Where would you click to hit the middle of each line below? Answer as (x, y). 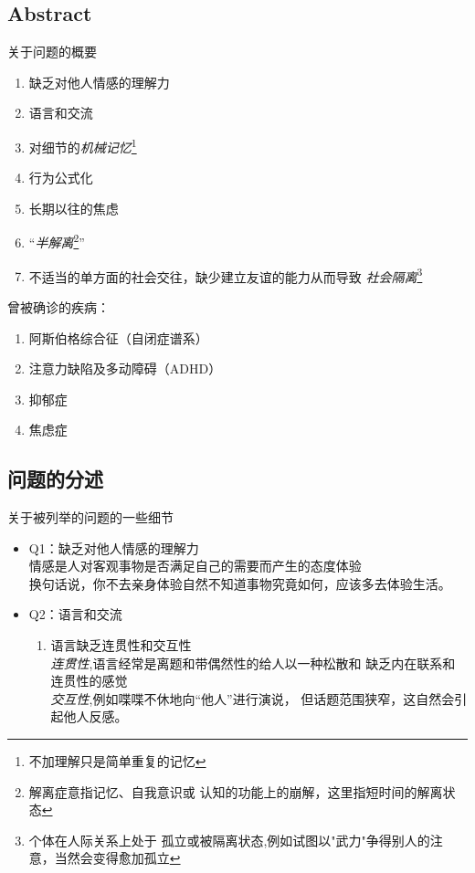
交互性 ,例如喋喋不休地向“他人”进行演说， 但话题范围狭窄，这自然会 (253, 698)
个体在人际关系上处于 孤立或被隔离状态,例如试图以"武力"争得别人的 (229, 840)
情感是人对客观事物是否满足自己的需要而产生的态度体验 (195, 566)
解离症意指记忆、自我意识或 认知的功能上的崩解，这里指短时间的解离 (236, 791)
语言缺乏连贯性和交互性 (121, 645)
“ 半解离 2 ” (57, 241)
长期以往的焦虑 (74, 208)
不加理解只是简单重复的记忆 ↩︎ (117, 761)
